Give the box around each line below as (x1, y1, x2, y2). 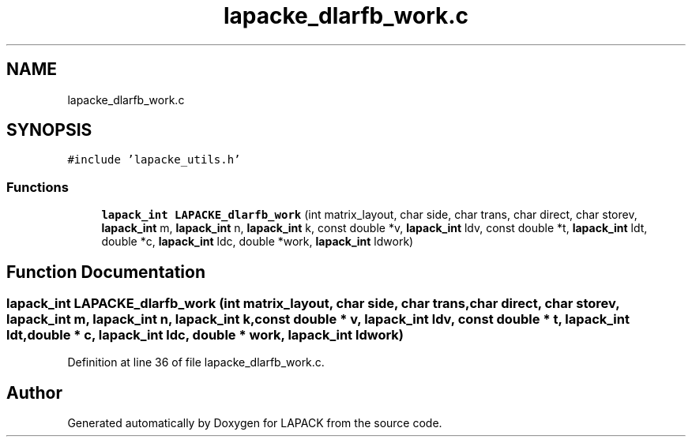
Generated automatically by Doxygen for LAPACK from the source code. (67, 416, 442, 430)
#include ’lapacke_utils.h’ (67, 153, 241, 167)
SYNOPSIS (6, 120, 92, 141)
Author (6, 382, 62, 403)
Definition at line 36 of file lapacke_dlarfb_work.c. (67, 355, 325, 370)
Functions (6, 178, 69, 195)
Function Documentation (6, 261, 205, 282)
